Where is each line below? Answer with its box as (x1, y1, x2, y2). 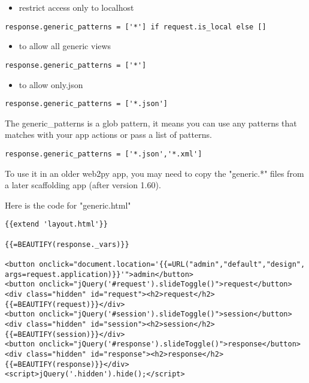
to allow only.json (19, 78, 83, 91)
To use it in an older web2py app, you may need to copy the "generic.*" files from (5, 167, 304, 179)
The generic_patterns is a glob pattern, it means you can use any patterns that (5, 116, 297, 129)
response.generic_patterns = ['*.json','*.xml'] (5, 149, 202, 158)
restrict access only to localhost (19, 1, 134, 13)
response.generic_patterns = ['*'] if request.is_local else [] (5, 22, 266, 31)
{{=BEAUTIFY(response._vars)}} (5, 240, 129, 249)
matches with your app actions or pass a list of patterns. (5, 128, 212, 141)
